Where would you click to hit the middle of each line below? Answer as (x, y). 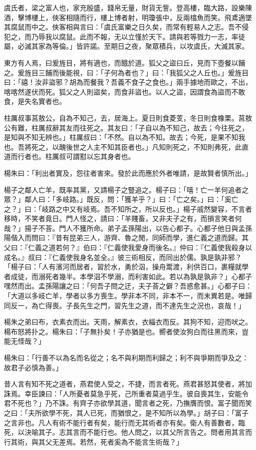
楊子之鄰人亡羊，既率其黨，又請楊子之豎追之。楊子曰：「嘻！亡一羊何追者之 (126, 189)
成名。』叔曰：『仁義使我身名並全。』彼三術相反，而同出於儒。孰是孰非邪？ (123, 257)
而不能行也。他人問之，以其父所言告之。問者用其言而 (166, 432)
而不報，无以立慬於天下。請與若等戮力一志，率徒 (166, 36)
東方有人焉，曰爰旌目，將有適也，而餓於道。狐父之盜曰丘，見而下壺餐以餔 (125, 62)
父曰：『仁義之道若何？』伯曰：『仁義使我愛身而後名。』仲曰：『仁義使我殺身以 (128, 247)
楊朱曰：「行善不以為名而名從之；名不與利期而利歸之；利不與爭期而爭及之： (126, 357)
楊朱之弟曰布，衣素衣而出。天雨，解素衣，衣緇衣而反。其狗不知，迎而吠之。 (128, 322)
